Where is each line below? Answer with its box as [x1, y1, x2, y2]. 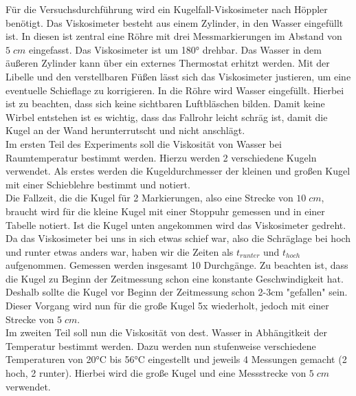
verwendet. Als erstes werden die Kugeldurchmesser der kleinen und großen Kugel [5, 164, 351, 178]
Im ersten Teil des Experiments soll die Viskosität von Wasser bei [5, 136, 282, 151]
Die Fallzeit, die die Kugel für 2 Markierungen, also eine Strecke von [5, 190, 293, 205]
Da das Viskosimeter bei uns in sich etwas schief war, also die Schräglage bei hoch [5, 231, 351, 245]
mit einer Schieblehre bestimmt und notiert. [5, 177, 190, 191]
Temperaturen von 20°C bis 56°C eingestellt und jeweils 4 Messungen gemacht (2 [5, 352, 347, 366]
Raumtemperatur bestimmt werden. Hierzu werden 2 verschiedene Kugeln [5, 150, 317, 164]
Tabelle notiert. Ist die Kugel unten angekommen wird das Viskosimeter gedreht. [5, 217, 346, 232]
